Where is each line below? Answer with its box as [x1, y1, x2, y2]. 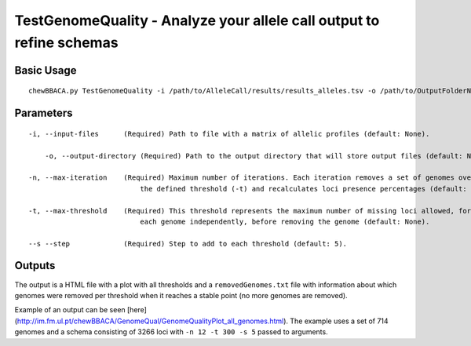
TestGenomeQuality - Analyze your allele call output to [14, 12, 380, 29]
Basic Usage [14, 64, 77, 77]
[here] [126, 305, 147, 315]
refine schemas [14, 34, 119, 51]
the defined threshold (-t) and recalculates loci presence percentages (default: [140, 184, 467, 193]
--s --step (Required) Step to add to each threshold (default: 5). [28, 239, 348, 248]
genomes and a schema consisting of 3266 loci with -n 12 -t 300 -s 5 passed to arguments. [14, 327, 329, 337]
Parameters [14, 107, 73, 120]
